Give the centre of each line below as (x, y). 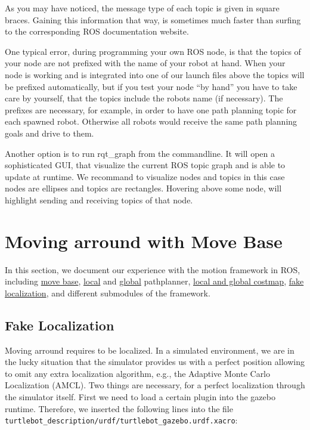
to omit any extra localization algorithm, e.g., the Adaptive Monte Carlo (138, 373)
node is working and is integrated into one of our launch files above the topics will (155, 74)
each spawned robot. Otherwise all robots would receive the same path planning (151, 121)
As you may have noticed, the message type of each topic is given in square (142, 8)
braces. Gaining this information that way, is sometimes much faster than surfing (153, 19)
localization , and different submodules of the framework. (108, 293)
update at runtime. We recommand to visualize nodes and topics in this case (145, 176)
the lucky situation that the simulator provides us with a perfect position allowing (155, 362)
